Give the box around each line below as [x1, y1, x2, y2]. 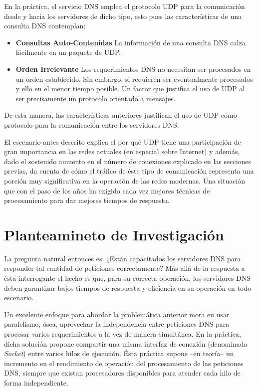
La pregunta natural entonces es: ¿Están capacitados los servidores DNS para [4, 253, 241, 263]
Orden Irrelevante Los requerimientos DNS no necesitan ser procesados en [15, 63, 251, 74]
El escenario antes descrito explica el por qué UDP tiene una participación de [4, 136, 241, 147]
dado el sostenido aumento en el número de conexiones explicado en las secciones [4, 156, 252, 166]
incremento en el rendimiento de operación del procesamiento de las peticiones [4, 358, 244, 368]
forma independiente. [4, 377, 68, 388]
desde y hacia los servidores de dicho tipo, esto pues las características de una [4, 10, 242, 21]
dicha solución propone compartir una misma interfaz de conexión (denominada [4, 338, 248, 349]
